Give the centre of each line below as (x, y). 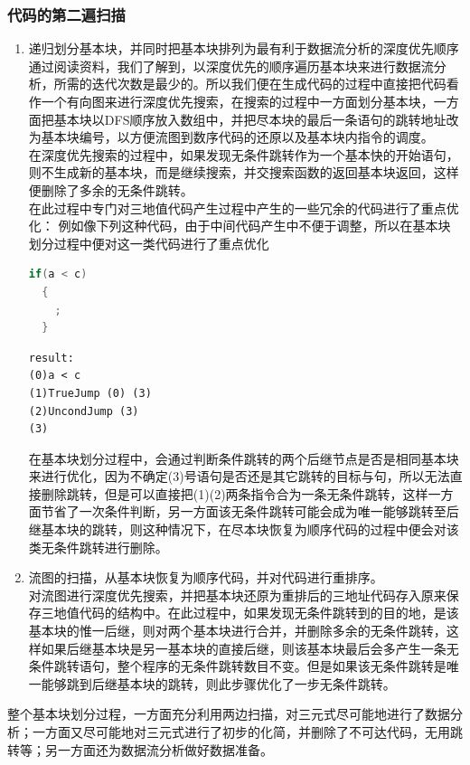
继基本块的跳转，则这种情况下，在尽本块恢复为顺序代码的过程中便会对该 (244, 529)
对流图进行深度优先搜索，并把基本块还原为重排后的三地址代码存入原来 (237, 595)
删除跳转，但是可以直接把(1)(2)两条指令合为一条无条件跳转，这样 (235, 493)
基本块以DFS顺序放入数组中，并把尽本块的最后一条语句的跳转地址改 (256, 119)
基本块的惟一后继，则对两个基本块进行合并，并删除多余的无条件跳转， (237, 631)
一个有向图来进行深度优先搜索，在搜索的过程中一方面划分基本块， (237, 101)
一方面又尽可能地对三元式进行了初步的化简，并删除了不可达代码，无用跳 (247, 732)
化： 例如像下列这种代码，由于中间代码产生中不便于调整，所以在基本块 (240, 226)
